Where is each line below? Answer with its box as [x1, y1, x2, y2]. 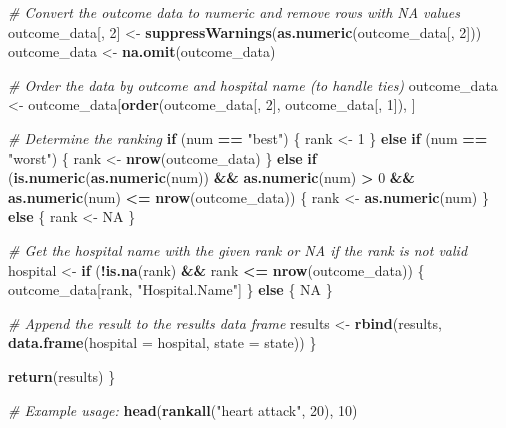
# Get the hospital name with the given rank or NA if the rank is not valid [8, 239, 468, 260]
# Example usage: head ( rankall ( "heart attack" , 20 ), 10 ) [8, 399, 358, 420]
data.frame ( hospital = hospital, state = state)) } [8, 332, 317, 353]
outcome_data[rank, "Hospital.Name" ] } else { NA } [8, 279, 333, 300]
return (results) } [8, 365, 116, 386]
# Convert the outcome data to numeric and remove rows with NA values [8, 2, 460, 22]
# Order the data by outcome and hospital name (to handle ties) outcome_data [8, 74, 498, 95]
